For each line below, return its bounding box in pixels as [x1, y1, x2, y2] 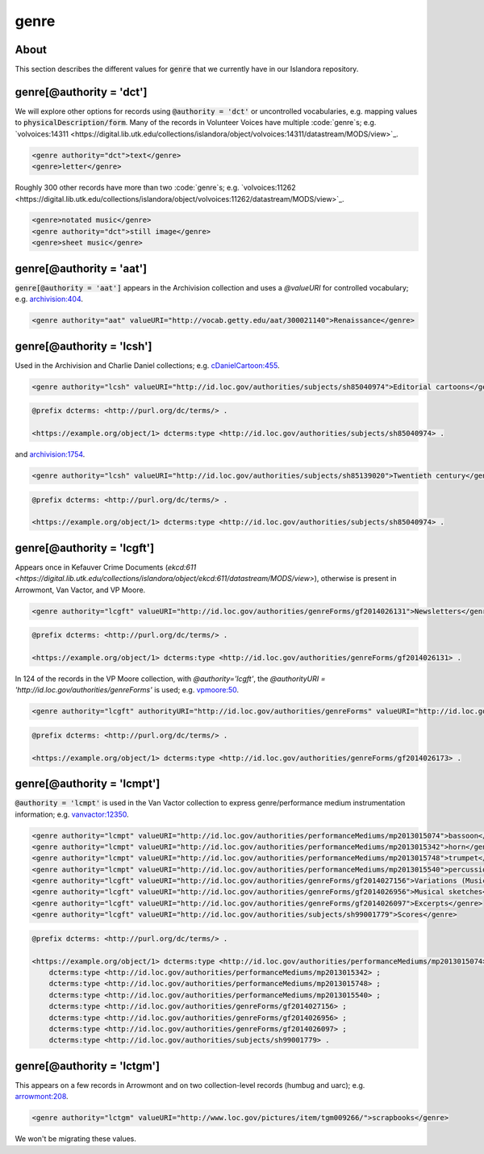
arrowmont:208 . [15, 1092, 69, 1102]
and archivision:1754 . [15, 449, 86, 459]
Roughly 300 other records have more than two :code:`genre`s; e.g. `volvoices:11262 [15, 182, 296, 193]
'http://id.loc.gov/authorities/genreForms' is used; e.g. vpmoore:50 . [15, 685, 240, 695]
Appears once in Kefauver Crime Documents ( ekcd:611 [15, 562, 197, 572]
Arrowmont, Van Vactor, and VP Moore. [15, 585, 146, 595]
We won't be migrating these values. [15, 1134, 137, 1144]
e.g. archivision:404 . [15, 295, 84, 304]
